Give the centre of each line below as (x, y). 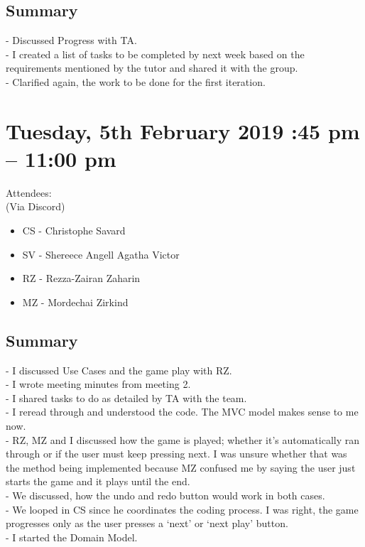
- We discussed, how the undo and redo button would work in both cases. (165, 495)
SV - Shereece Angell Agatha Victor (101, 254)
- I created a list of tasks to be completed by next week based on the (155, 54)
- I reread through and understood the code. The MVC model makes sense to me (182, 412)
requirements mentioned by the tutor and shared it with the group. (152, 68)
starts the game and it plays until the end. (98, 481)
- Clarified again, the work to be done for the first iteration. (136, 81)
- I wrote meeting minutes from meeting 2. (98, 384)
